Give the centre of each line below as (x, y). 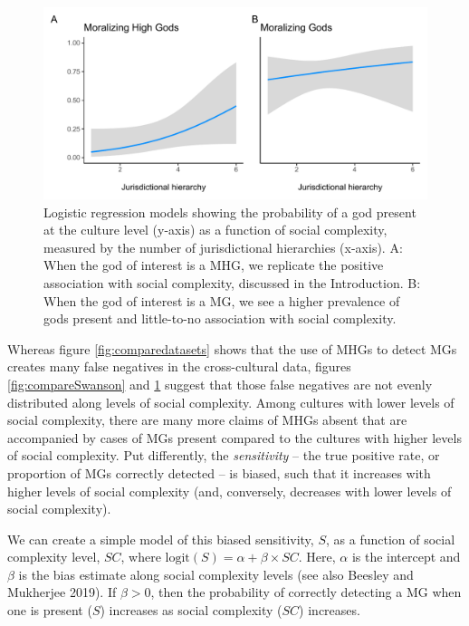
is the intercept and (406, 557)
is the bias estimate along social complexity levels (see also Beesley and (216, 574)
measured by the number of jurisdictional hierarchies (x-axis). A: (223, 247)
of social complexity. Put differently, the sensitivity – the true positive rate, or (224, 455)
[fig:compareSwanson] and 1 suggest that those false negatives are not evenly (220, 384)
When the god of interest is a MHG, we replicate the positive (214, 265)
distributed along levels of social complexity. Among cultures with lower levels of (231, 402)
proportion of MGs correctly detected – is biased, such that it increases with (219, 472)
